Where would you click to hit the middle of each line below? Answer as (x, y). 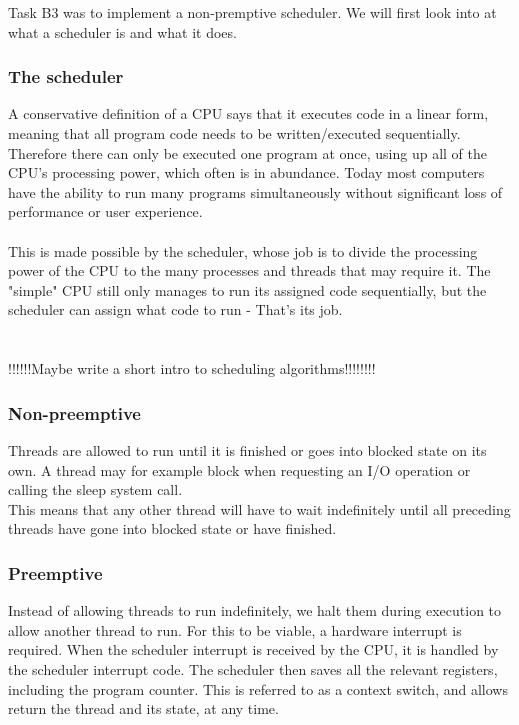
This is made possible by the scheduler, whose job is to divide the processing (243, 250)
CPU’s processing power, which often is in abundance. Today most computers (246, 172)
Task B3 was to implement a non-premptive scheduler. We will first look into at (252, 12)
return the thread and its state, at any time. (143, 708)
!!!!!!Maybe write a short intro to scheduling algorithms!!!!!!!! (192, 368)
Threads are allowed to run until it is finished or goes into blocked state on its (247, 449)
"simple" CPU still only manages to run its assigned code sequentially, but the (247, 289)
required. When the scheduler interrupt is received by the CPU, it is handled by (253, 649)
